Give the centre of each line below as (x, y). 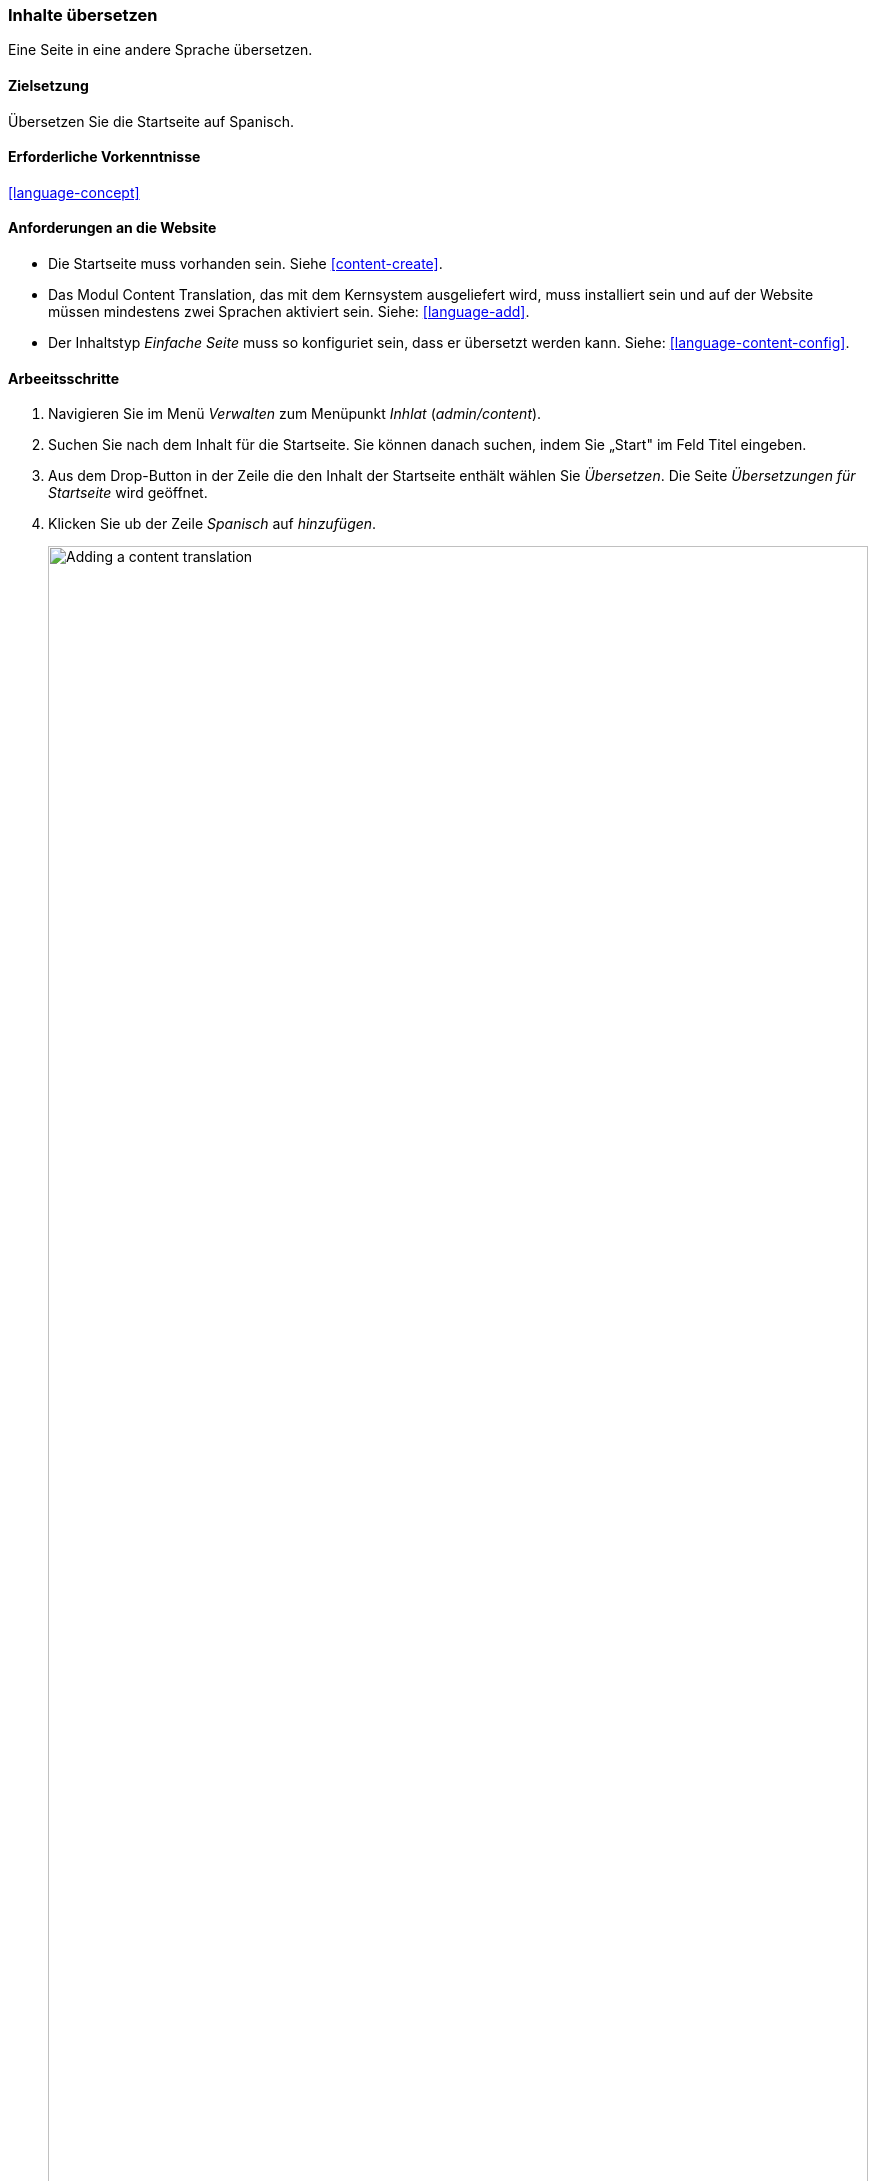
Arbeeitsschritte (64, 378)
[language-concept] (74, 192)
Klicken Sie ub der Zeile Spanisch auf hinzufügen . (212, 524)
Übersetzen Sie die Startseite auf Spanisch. (151, 121)
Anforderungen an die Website (112, 228)
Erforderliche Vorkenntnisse (104, 157)
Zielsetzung (48, 85)
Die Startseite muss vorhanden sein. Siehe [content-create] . (245, 264)
